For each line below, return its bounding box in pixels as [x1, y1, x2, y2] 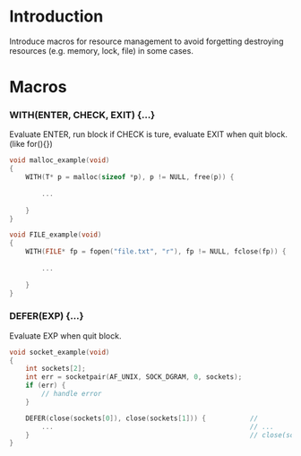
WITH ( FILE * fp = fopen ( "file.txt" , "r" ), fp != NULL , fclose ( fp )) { [25, 247, 287, 256]
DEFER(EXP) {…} [9, 310, 84, 323]
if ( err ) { [25, 381, 66, 391]
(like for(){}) [9, 139, 54, 150]
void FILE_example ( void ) [9, 230, 102, 239]
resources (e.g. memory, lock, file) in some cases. [9, 45, 194, 56]
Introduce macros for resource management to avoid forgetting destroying [9, 36, 284, 47]
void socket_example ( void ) [9, 348, 110, 357]
